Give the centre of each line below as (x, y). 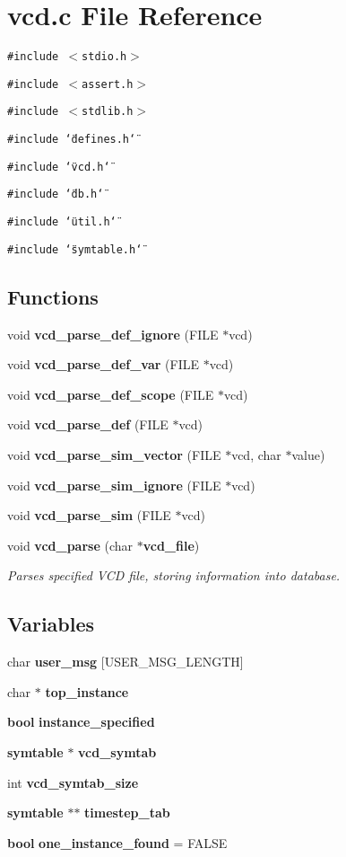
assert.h (108, 84)
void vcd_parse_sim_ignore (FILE (114, 485)
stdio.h (104, 57)
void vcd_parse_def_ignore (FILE (113, 334)
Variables (51, 624)
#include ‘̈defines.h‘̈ (72, 140)
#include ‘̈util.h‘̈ (62, 222)
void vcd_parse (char (70, 545)
